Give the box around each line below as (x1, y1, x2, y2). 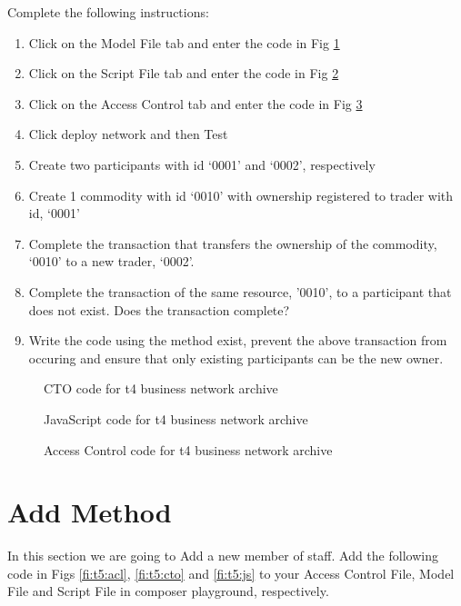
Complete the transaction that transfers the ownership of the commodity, (28, 233, 437, 253)
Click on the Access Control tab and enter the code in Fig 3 (28, 94, 363, 113)
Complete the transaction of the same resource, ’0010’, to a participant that (28, 282, 452, 301)
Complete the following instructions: (7, 3, 209, 21)
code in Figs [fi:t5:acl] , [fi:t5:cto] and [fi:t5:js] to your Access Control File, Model (7, 563, 455, 582)
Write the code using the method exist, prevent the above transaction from (28, 331, 447, 350)
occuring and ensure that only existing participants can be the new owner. (28, 348, 444, 367)
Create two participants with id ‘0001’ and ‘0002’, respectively (28, 154, 376, 174)
